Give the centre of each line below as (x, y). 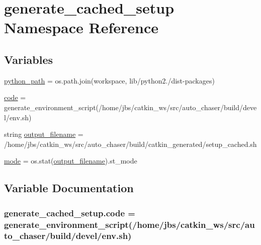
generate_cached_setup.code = (70, 213)
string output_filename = (44, 134)
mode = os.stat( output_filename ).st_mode (71, 161)
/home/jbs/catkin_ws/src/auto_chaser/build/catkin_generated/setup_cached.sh (130, 144)
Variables (29, 59)
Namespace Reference (81, 27)
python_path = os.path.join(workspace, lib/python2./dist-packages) (109, 80)
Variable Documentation (69, 188)
